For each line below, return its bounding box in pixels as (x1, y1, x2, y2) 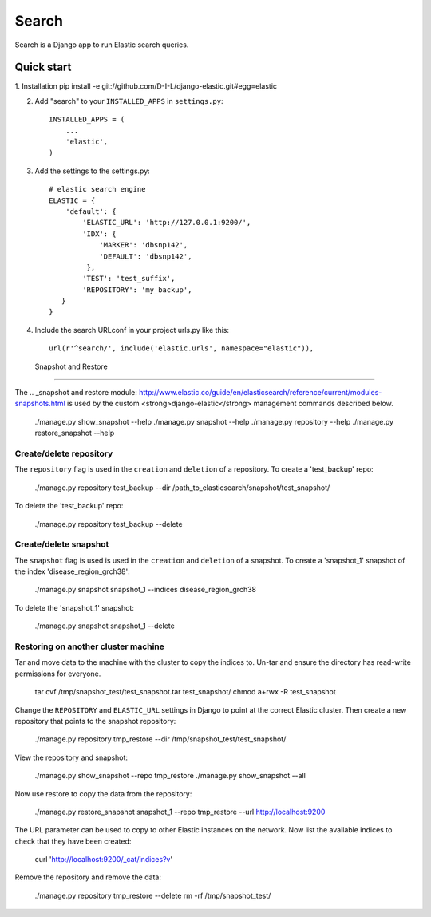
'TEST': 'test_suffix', (82, 274, 176, 283)
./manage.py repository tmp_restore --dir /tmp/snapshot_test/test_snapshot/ (34, 734, 287, 744)
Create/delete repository (14, 448, 113, 459)
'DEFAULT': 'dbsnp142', (99, 251, 192, 261)
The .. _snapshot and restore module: (14, 388, 137, 397)
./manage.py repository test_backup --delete (34, 519, 183, 528)
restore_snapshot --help (34, 428, 115, 438)
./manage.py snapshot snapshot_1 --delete (34, 621, 175, 630)
